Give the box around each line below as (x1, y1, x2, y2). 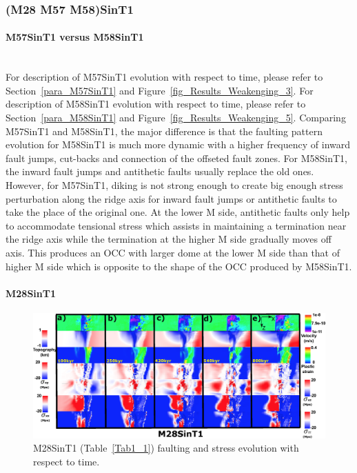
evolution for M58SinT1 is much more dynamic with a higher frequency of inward (6, 137, 351, 152)
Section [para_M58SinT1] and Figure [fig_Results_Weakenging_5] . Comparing (6, 110, 346, 125)
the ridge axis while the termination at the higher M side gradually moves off (6, 232, 331, 246)
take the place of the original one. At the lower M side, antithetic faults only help (6, 205, 350, 219)
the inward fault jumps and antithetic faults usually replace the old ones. (6, 164, 314, 179)
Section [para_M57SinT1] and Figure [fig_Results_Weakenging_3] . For (6, 83, 314, 97)
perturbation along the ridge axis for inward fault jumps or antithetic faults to (6, 191, 337, 205)
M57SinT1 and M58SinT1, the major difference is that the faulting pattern (6, 123, 323, 138)
